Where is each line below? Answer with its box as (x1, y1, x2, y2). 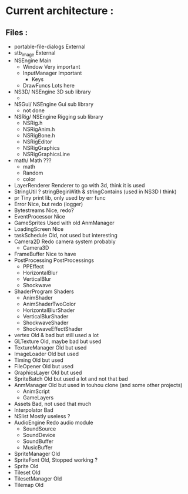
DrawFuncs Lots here (22, 82, 75, 89)
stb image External (14, 49, 56, 58)
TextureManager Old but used (14, 344, 87, 351)
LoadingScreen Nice (14, 225, 64, 233)
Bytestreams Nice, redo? (14, 207, 74, 214)
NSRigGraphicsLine (22, 150, 70, 157)
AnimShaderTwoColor (22, 300, 76, 307)
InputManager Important (22, 69, 82, 76)
